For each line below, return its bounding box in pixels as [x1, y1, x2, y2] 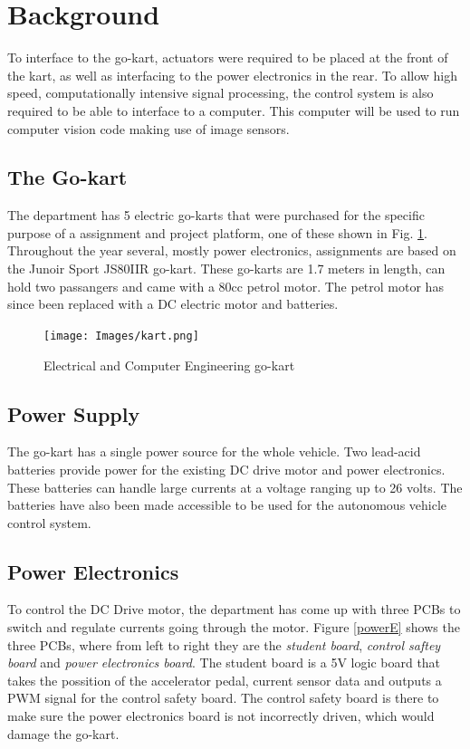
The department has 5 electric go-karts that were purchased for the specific [7, 206, 425, 225]
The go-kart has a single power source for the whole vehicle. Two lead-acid [7, 442, 421, 461]
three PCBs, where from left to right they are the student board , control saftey [7, 635, 441, 654]
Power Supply [7, 399, 140, 427]
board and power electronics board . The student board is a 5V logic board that [7, 653, 441, 672]
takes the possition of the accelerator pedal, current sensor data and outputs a [7, 670, 442, 689]
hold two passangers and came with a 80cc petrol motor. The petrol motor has [7, 276, 444, 295]
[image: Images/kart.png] [43, 329, 199, 342]
